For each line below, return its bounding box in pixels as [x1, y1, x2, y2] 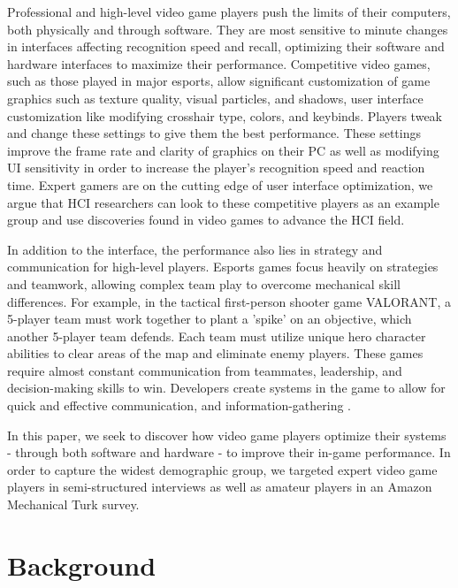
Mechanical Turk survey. [7, 495, 140, 514]
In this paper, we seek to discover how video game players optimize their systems [7, 425, 447, 444]
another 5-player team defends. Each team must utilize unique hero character [7, 326, 426, 345]
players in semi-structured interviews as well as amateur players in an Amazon [7, 477, 432, 496]
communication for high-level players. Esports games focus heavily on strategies [7, 257, 439, 276]
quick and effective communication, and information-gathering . [7, 396, 352, 415]
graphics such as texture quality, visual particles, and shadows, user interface [7, 88, 424, 107]
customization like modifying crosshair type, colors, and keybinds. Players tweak [7, 106, 442, 125]
